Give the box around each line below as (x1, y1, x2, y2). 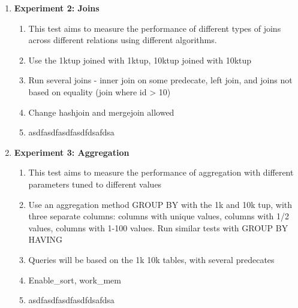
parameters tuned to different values (28, 177, 162, 190)
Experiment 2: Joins (14, 2, 100, 14)
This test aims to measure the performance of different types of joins (28, 22, 281, 34)
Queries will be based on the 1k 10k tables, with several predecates (28, 253, 275, 265)
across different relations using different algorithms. (28, 34, 217, 46)
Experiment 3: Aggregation (14, 146, 130, 158)
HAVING (28, 233, 63, 246)
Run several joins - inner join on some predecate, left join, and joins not (28, 74, 293, 86)
